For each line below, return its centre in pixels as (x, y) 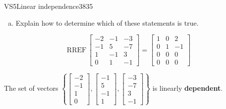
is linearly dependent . (188, 88)
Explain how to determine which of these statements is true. (107, 22)
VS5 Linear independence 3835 (49, 6)
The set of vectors (31, 88)
